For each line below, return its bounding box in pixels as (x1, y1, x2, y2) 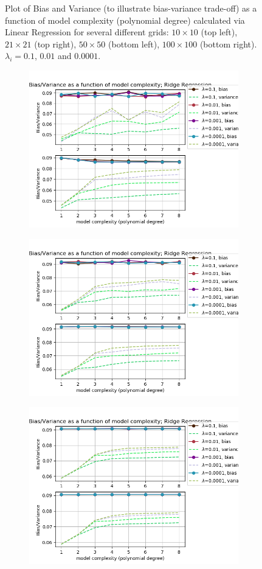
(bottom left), (108, 37, 160, 50)
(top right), (34, 37, 77, 50)
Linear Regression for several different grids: (5, 26, 169, 38)
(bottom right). (199, 37, 257, 50)
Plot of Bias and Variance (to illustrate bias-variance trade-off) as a (5, 2, 257, 14)
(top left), (201, 26, 238, 38)
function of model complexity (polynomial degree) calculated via (5, 13, 245, 26)
